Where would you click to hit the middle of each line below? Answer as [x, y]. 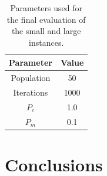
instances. [46, 42]
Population [31, 78]
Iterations [31, 92]
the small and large [46, 31]
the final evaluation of [46, 19]
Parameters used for [46, 8]
